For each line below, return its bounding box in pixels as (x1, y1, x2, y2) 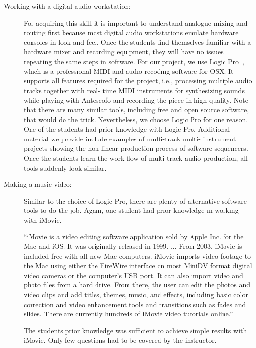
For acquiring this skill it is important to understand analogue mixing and (24, 17, 248, 28)
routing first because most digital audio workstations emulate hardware (24, 27, 239, 37)
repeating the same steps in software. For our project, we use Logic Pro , (24, 56, 245, 66)
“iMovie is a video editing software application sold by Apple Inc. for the (24, 231, 244, 242)
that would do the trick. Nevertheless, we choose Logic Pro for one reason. (24, 114, 248, 124)
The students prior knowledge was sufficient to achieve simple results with (24, 325, 247, 335)
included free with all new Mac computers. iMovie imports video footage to (24, 250, 251, 261)
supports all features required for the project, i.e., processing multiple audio (24, 75, 252, 86)
